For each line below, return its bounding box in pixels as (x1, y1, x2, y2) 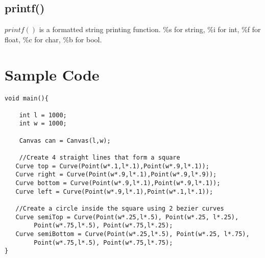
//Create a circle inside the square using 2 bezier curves (15, 205, 224, 213)
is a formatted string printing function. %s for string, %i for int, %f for (39, 24, 261, 35)
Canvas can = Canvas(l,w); (19, 137, 111, 144)
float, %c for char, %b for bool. (5, 34, 102, 44)
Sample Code (5, 64, 100, 85)
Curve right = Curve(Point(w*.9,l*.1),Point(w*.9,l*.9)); (15, 171, 217, 178)
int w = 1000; (19, 120, 67, 127)
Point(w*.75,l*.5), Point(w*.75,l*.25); (34, 222, 173, 229)
